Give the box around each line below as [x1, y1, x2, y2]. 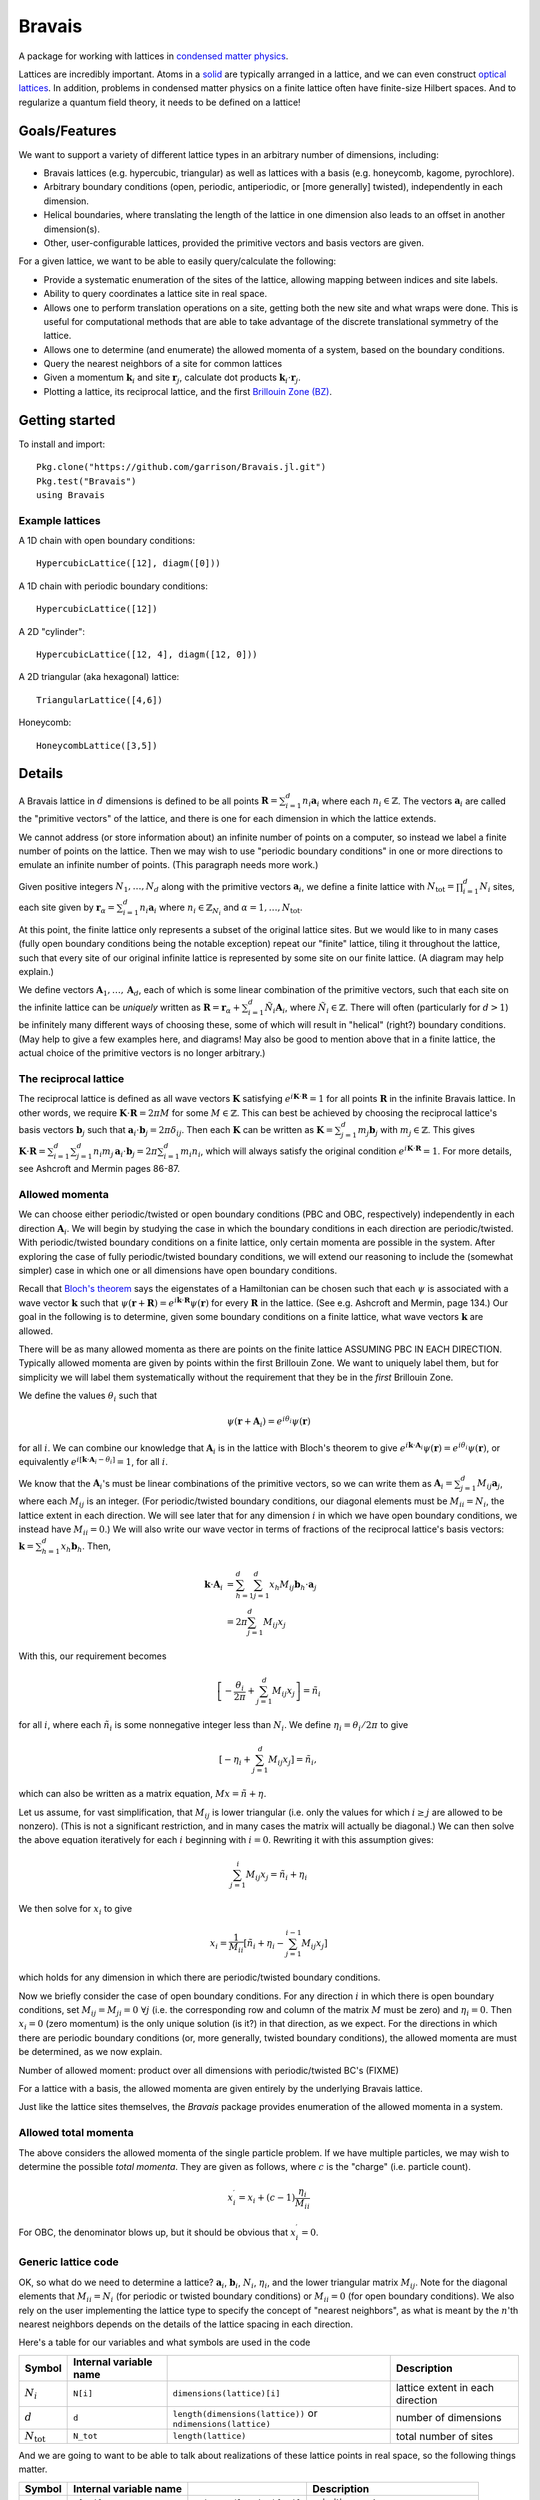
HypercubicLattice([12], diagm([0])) [36, 558, 222, 569]
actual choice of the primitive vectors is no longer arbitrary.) [18, 1047, 266, 1059]
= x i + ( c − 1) [238, 2192, 296, 2206]
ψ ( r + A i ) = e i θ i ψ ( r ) [226, 1414, 311, 1430]
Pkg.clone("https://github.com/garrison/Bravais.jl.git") [36, 461, 327, 473]
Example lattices [18, 513, 101, 527]
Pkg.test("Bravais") [36, 475, 137, 487]
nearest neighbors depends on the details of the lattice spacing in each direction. [18, 2318, 354, 2330]
